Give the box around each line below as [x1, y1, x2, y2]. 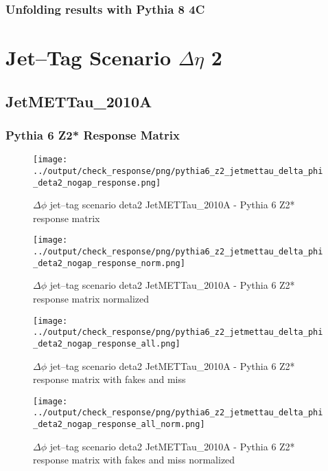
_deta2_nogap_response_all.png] [33, 338, 180, 349]
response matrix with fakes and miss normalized [33, 452, 235, 467]
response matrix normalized [33, 291, 150, 305]
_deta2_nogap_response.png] [33, 177, 161, 188]
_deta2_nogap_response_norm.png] [33, 258, 185, 268]
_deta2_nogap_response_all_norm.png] [33, 419, 205, 429]
